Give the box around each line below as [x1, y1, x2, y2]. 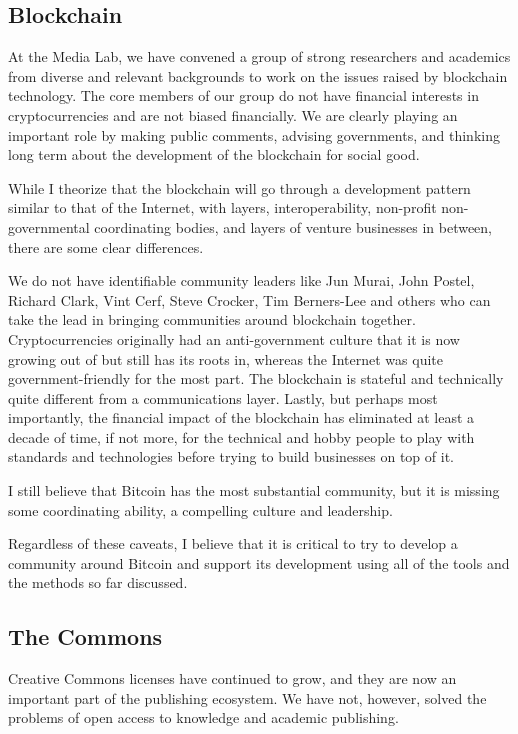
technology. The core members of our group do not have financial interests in [8, 85, 479, 106]
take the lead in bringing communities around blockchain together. [8, 309, 416, 330]
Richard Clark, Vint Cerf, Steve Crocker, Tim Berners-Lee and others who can [8, 289, 491, 310]
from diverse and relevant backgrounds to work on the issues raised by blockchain [8, 65, 508, 86]
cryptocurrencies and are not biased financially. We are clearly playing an [8, 104, 458, 125]
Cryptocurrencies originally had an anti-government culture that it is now [8, 328, 460, 349]
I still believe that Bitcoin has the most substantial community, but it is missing [8, 480, 500, 501]
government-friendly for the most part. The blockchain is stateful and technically [8, 368, 504, 389]
